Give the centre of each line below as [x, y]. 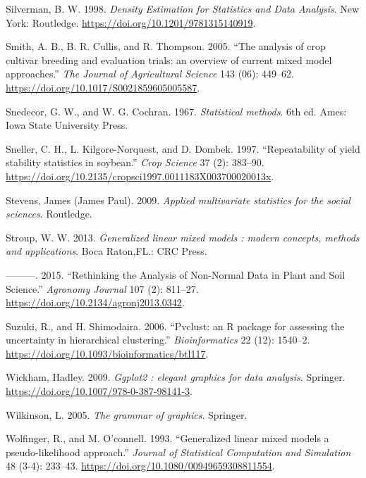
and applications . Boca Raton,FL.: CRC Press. [106, 251]
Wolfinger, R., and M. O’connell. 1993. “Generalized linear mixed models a [167, 438]
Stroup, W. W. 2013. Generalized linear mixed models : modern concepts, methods [183, 237]
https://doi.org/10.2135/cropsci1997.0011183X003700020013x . [140, 176]
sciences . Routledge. [49, 214]
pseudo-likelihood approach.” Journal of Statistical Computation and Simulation [178, 452]
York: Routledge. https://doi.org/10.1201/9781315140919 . [131, 22]
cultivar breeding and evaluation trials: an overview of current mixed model [169, 59]
